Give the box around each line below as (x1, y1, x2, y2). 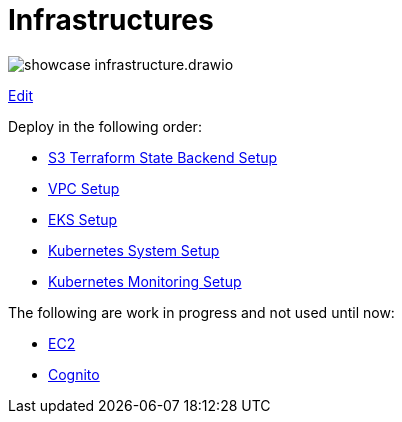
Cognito (48, 365, 100, 383)
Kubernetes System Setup (48, 241, 220, 259)
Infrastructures (8, 3, 214, 37)
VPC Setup (48, 179, 120, 197)
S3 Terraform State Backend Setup (48, 148, 278, 166)
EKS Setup (48, 210, 118, 228)
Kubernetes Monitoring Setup (48, 272, 242, 290)
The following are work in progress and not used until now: (8, 303, 395, 321)
